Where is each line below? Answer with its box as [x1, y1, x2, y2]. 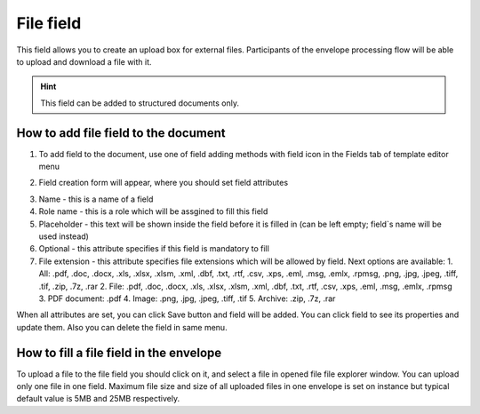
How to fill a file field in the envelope [16, 345, 222, 360]
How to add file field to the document [16, 125, 226, 140]
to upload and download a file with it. [16, 56, 152, 67]
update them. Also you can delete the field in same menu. [16, 322, 228, 332]
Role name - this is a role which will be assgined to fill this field [38, 206, 268, 217]
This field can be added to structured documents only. [40, 98, 240, 108]
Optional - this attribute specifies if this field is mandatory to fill [38, 243, 270, 254]
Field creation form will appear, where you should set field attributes [38, 178, 289, 188]
